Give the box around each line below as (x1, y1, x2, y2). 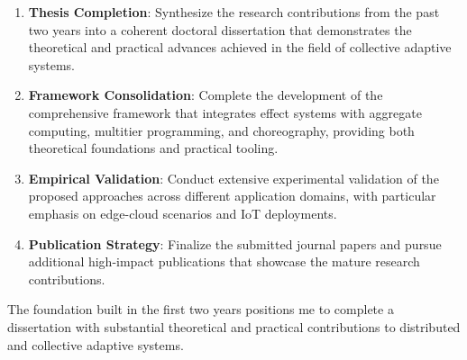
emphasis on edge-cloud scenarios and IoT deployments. (28, 203, 337, 222)
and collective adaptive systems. (7, 335, 184, 354)
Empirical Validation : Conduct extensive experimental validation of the (28, 168, 439, 187)
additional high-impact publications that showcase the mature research (28, 252, 420, 271)
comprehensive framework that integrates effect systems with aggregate (28, 103, 422, 121)
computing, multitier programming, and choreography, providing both (28, 121, 415, 139)
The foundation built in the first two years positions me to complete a (7, 300, 394, 319)
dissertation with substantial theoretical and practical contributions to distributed (7, 317, 461, 336)
